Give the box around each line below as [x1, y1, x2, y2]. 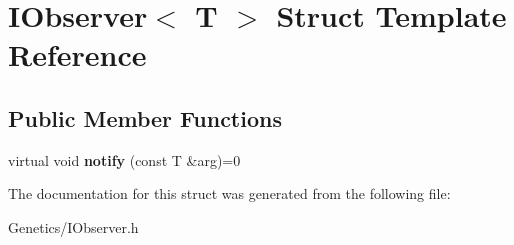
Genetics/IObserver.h [8, 216, 139, 237]
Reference [8, 34, 147, 75]
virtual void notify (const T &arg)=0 [8, 149, 241, 170]
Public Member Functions [8, 102, 282, 133]
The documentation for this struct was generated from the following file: [8, 183, 451, 204]
